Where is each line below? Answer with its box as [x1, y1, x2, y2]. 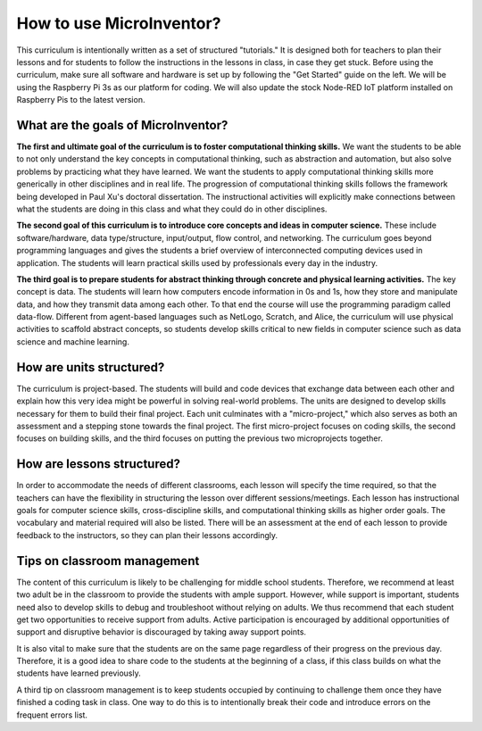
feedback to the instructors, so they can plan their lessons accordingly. [16, 529, 278, 540]
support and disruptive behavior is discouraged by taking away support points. [16, 627, 307, 637]
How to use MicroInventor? [16, 13, 221, 33]
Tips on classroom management [16, 553, 200, 569]
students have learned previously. [16, 668, 142, 678]
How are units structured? [16, 360, 165, 375]
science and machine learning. [16, 336, 129, 347]
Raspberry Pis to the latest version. [16, 95, 145, 105]
